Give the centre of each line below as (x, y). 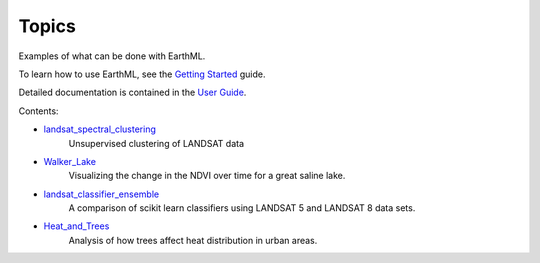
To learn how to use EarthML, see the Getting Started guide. (142, 74)
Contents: (38, 111)
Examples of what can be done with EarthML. (112, 56)
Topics (47, 26)
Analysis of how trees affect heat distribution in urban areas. (193, 240)
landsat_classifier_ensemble (101, 194)
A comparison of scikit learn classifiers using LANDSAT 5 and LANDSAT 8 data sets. (242, 208)
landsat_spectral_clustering (100, 129)
